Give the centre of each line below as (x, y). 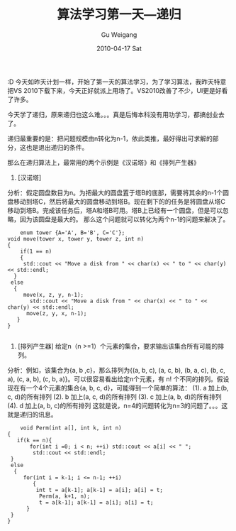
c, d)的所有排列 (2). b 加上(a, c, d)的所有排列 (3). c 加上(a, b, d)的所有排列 (114, 396)
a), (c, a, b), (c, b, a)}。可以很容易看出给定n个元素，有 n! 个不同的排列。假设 (118, 379)
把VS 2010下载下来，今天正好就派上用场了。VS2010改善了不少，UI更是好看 (118, 90)
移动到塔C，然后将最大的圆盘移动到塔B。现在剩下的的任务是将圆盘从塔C (119, 201)
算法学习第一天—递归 (119, 15)
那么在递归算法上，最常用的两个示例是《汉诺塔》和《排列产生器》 (103, 162)
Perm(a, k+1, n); (64, 496)
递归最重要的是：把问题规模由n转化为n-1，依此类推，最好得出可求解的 (110, 138)
